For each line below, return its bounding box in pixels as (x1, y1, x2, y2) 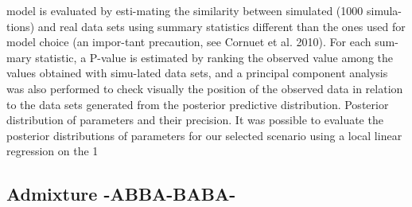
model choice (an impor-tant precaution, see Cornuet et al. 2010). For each (6, 33, 371, 50)
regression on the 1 (6, 143, 99, 159)
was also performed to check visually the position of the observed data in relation (6, 80, 403, 96)
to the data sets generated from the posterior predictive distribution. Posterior (6, 96, 389, 112)
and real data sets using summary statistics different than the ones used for (37, 18, 406, 34)
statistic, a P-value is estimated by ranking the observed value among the (35, 49, 393, 65)
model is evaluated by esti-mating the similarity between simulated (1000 (6, 2, 363, 18)
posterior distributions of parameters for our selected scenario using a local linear (6, 127, 402, 143)
